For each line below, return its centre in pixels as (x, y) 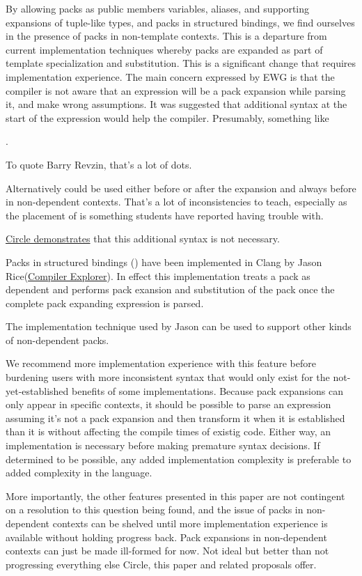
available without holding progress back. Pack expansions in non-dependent (166, 537)
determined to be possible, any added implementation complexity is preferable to (179, 459)
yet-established (37, 390)
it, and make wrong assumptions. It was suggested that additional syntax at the (176, 104)
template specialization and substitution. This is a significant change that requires (181, 63)
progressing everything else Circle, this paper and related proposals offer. (161, 564)
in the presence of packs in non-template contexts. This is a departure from (166, 36)
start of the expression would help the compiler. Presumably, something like (167, 117)
